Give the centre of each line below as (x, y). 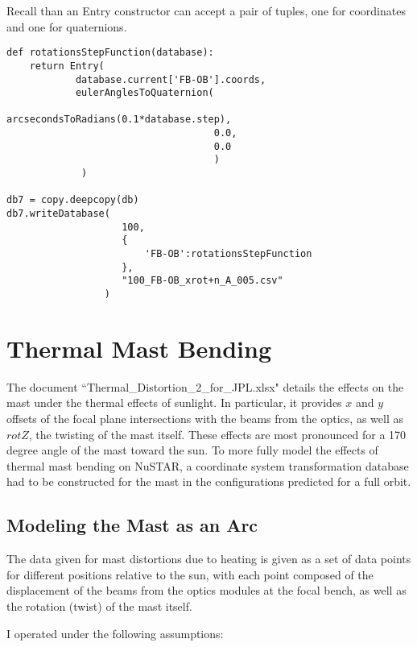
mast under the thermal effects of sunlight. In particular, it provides (174, 402)
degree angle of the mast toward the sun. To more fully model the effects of (192, 450)
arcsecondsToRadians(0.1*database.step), (119, 120)
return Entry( (67, 66)
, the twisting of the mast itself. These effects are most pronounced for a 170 (217, 434)
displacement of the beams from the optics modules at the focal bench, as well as (206, 590)
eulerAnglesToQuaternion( (145, 93)
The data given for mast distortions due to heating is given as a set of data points (209, 559)
